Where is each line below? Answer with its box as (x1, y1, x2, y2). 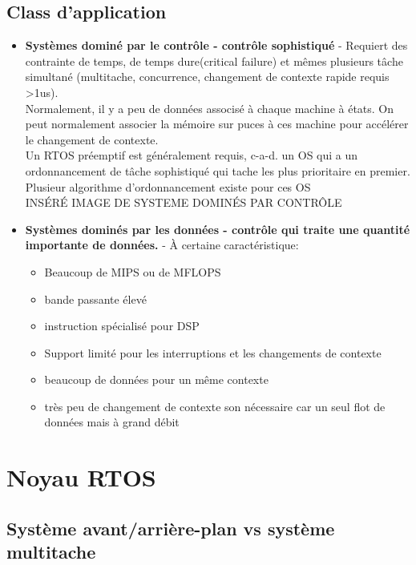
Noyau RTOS (6, 461, 156, 494)
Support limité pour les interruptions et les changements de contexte (44, 344, 382, 361)
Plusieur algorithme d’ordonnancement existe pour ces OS (25, 178, 311, 195)
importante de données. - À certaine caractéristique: (25, 236, 299, 253)
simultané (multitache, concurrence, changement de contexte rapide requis (25, 68, 390, 85)
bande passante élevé (44, 290, 147, 307)
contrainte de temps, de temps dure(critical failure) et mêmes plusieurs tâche (25, 52, 403, 69)
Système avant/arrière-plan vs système (6, 515, 335, 540)
